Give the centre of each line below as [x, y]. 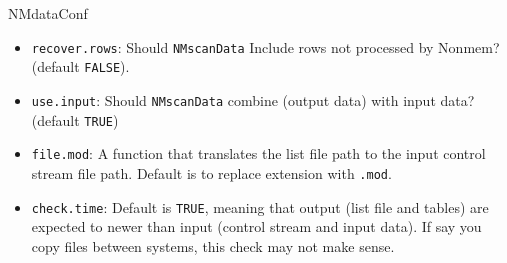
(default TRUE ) [75, 119]
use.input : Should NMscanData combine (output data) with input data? [253, 99]
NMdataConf [48, 13]
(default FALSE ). [80, 66]
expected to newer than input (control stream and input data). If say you [256, 226]
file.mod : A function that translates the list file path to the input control [258, 153]
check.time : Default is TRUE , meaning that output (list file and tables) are [260, 206]
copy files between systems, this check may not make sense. [213, 245]
